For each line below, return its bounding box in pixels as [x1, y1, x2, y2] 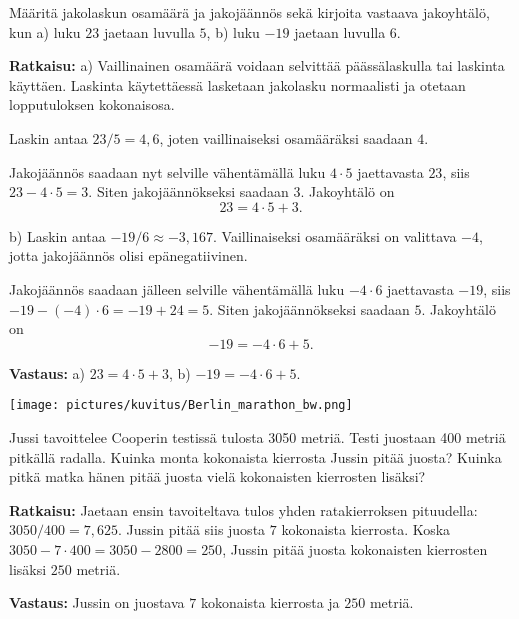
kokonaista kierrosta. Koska [281, 519, 451, 540]
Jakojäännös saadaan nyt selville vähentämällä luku [9, 161, 326, 182]
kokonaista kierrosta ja [200, 592, 340, 613]
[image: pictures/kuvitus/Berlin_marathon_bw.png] [9, 398, 353, 413]
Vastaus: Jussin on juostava [9, 592, 185, 613]
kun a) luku [9, 21, 81, 42]
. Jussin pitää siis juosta [117, 519, 266, 540]
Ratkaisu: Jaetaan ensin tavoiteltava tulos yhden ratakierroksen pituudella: [9, 499, 478, 520]
